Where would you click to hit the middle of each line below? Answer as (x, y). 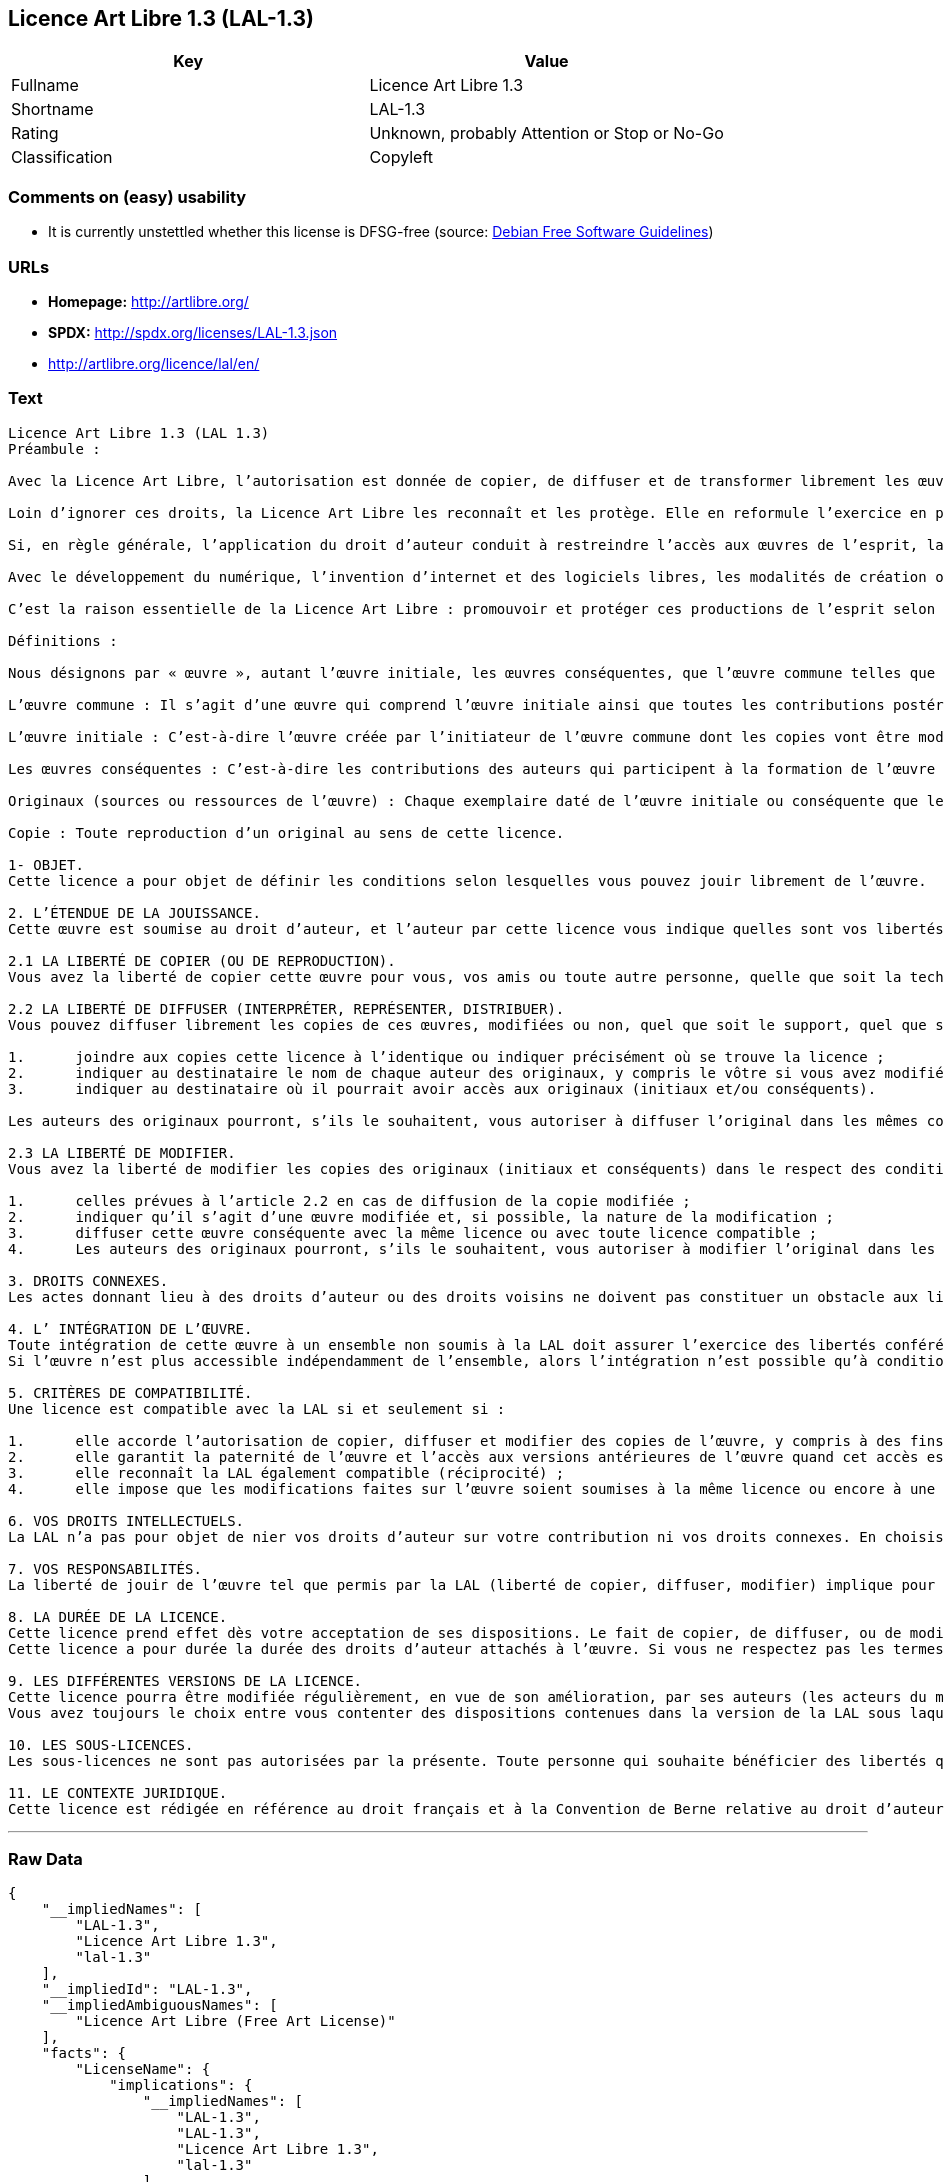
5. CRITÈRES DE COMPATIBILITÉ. (130, 1392)
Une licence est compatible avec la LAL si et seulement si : (257, 1408)
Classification (62, 157)
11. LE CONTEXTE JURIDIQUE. (118, 1792)
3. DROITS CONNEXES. (88, 1280)
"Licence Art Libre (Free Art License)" (235, 2021)
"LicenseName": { (143, 2069)
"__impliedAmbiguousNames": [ (159, 2005)
